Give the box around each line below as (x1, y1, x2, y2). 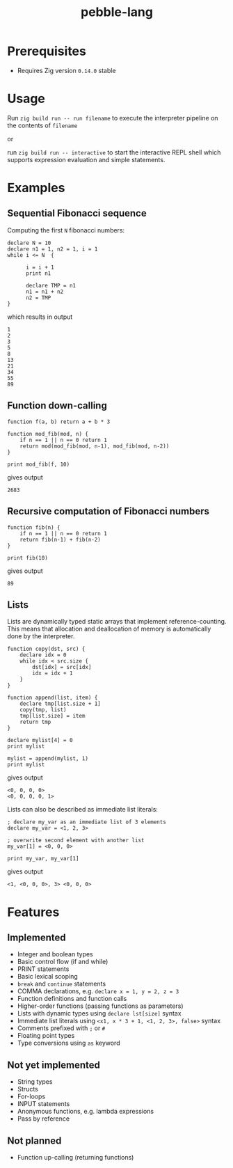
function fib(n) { (7, 523, 61, 531)
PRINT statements (17, 965, 70, 973)
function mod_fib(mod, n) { (7, 430, 89, 437)
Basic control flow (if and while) (17, 958, 109, 966)
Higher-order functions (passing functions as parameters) (17, 1002, 184, 1010)
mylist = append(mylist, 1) (7, 755, 89, 762)
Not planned (7, 1135, 62, 1146)
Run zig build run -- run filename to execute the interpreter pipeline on (7, 113, 218, 122)
